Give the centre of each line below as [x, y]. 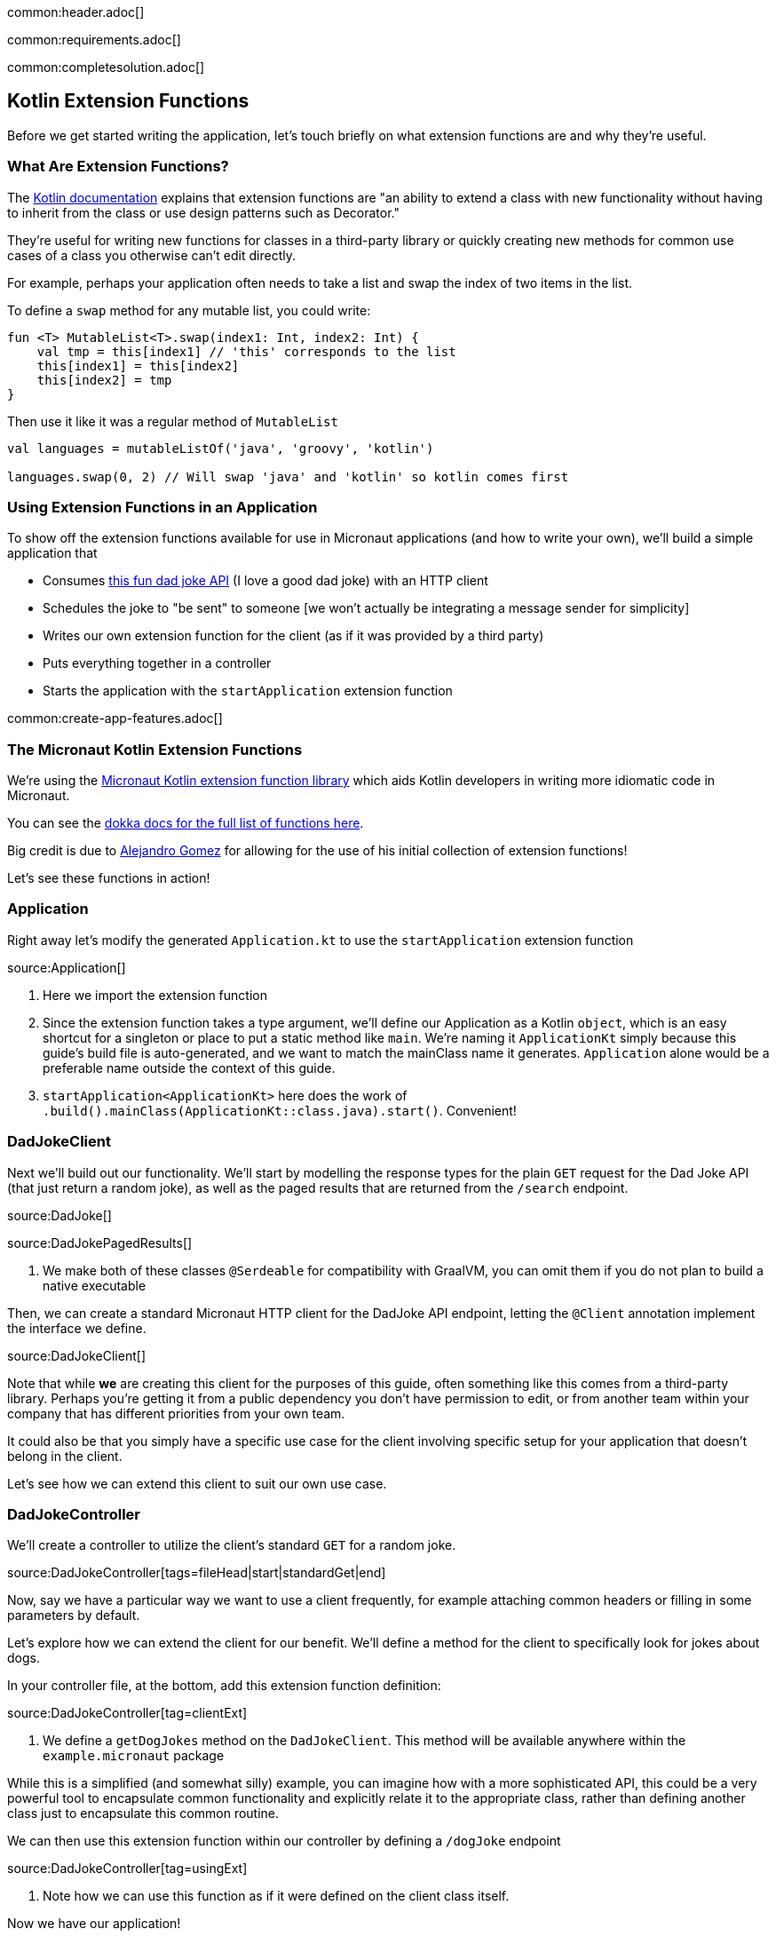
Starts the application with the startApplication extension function [248, 691]
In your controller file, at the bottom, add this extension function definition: [224, 1686]
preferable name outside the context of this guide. [189, 1068]
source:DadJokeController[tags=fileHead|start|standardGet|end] [197, 1573]
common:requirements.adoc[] [94, 40]
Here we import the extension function [155, 995]
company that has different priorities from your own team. [176, 1413]
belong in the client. [65, 1456]
